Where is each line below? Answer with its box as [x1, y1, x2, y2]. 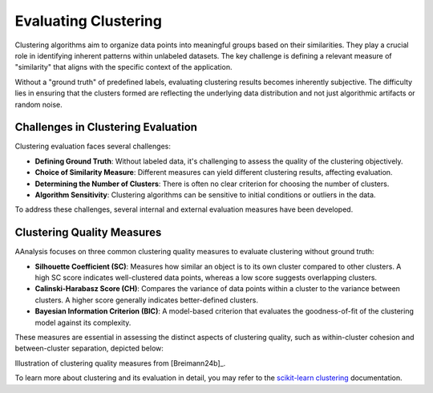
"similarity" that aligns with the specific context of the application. [14, 63, 233, 72]
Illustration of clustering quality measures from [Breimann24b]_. [14, 358, 226, 368]
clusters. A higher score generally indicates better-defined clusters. [34, 295, 258, 305]
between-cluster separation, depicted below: [14, 343, 164, 353]
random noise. [14, 99, 63, 109]
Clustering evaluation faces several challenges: [14, 141, 172, 152]
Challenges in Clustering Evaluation [14, 120, 198, 134]
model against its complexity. [34, 318, 132, 327]
